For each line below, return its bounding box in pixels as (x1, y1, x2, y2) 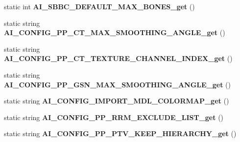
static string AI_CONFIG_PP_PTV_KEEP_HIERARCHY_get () (4, 128, 237, 139)
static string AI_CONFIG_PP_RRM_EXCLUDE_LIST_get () (4, 112, 224, 122)
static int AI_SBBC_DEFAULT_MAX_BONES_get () (4, 1, 195, 11)
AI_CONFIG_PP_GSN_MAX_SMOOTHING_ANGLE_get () (4, 79, 231, 89)
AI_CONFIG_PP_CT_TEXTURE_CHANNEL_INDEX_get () (4, 53, 233, 63)
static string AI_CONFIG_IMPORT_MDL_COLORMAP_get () (4, 96, 229, 106)
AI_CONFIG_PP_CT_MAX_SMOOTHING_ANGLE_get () (4, 27, 225, 38)
